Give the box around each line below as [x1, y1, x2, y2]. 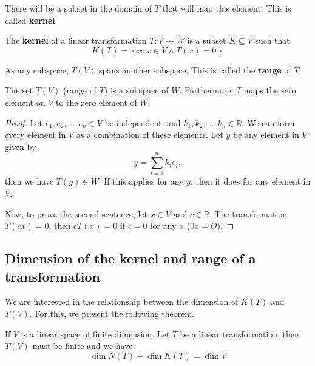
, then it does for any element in [190, 175, 311, 188]
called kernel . [5, 13, 58, 26]
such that [255, 34, 290, 47]
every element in [5, 128, 66, 141]
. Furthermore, [179, 84, 234, 97]
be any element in [232, 128, 299, 141]
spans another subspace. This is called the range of [98, 63, 291, 76]
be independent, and [104, 116, 181, 129]
